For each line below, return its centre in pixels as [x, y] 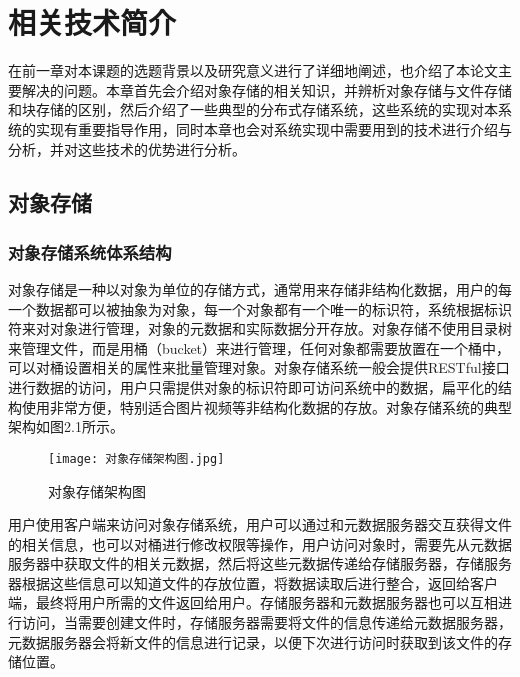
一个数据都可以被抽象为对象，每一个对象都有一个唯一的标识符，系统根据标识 [260, 308]
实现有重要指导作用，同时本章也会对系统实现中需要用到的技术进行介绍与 [273, 128]
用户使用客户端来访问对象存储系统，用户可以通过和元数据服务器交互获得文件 [260, 524]
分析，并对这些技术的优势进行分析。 [127, 148]
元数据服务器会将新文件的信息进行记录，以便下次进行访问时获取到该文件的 [253, 641]
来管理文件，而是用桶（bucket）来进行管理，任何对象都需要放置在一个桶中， [259, 347]
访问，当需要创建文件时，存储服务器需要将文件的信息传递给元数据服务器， [266, 622]
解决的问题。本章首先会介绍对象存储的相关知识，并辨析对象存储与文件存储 [266, 89]
